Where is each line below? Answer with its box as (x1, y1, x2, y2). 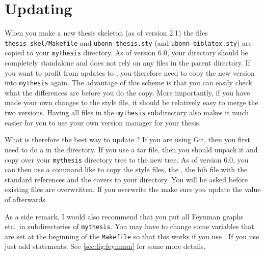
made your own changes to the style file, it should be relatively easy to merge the (5, 97, 258, 108)
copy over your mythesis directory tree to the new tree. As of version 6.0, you (5, 154, 249, 165)
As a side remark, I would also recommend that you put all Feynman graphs (5, 211, 244, 221)
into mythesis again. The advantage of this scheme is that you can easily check (5, 77, 252, 88)
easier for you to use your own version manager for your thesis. (5, 117, 201, 127)
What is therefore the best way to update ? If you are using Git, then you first (5, 134, 251, 145)
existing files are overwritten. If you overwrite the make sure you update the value (5, 184, 261, 195)
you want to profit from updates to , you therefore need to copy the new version (5, 67, 255, 78)
